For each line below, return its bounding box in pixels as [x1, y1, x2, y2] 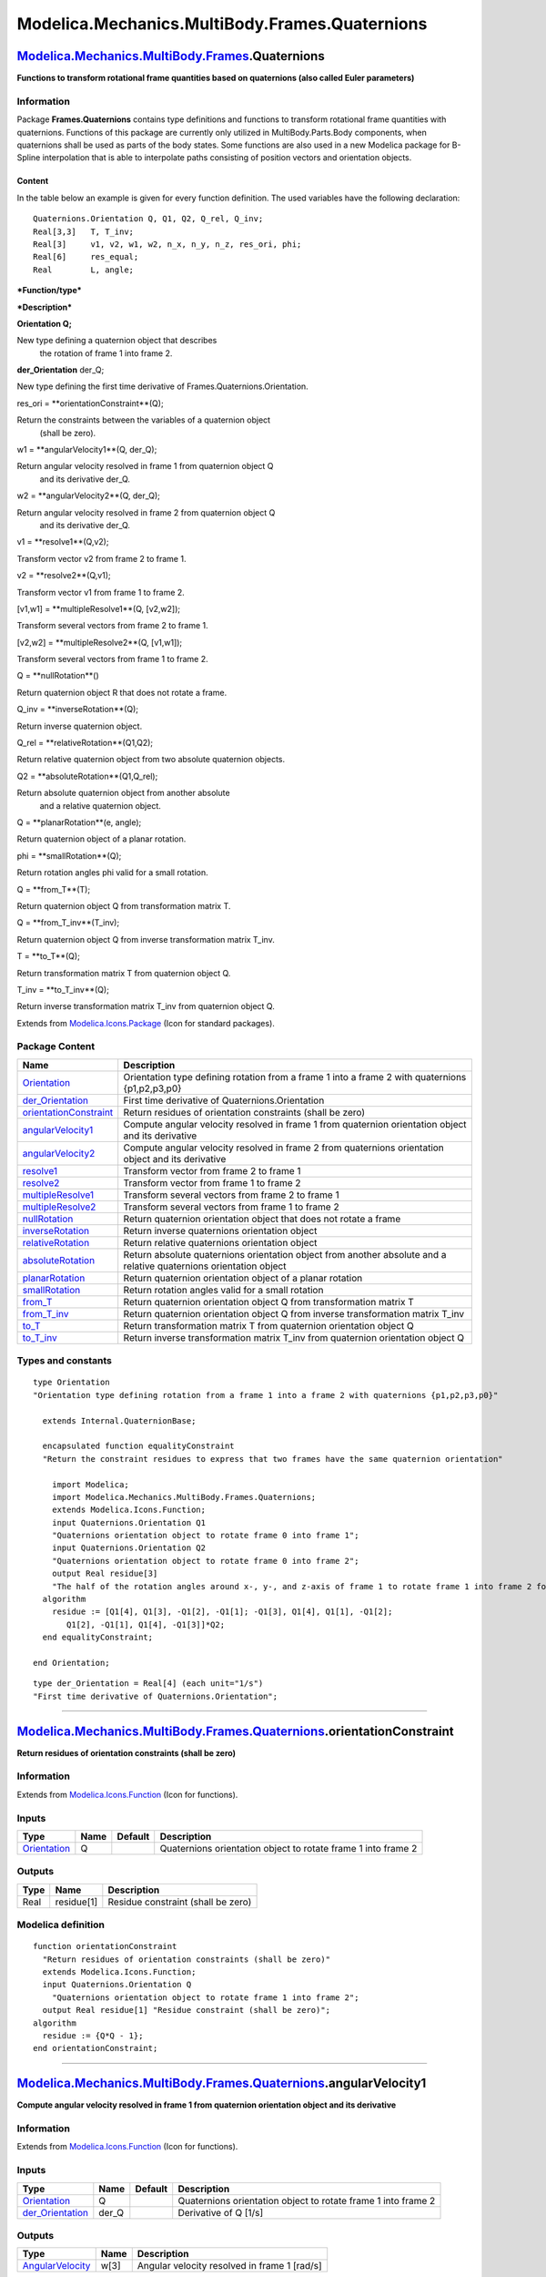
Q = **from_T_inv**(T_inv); [16, 917, 120, 928]
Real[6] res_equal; [33, 251, 139, 262]
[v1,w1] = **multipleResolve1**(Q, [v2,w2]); [16, 603, 181, 614]
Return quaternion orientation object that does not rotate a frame [123, 1212, 401, 1225]
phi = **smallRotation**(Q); [16, 850, 122, 861]
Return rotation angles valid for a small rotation [123, 1283, 324, 1296]
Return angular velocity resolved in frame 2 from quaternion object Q [16, 506, 276, 518]
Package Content [16, 1040, 96, 1053]
